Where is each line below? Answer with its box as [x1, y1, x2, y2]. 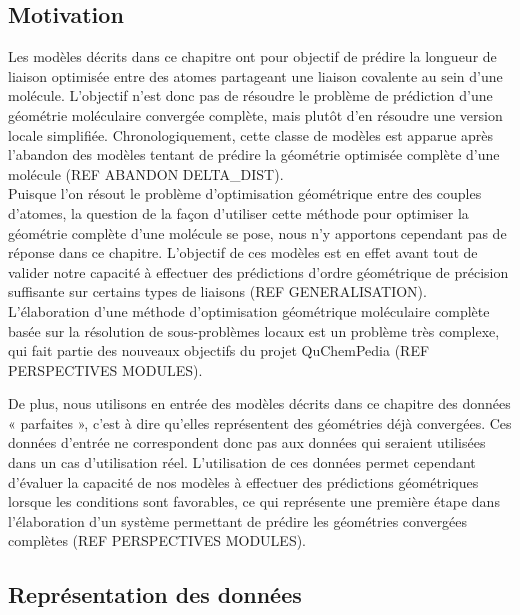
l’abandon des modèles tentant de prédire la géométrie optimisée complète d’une [8, 144, 500, 165]
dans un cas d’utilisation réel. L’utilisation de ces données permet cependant [8, 452, 476, 473]
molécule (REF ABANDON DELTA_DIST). [8, 163, 284, 184]
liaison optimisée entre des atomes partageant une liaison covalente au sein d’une [8, 65, 503, 86]
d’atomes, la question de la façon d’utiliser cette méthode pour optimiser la [8, 202, 469, 223]
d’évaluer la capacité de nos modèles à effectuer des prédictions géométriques [8, 471, 479, 492]
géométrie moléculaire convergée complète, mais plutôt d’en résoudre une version [8, 104, 503, 125]
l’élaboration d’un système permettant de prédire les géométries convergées [8, 510, 468, 531]
